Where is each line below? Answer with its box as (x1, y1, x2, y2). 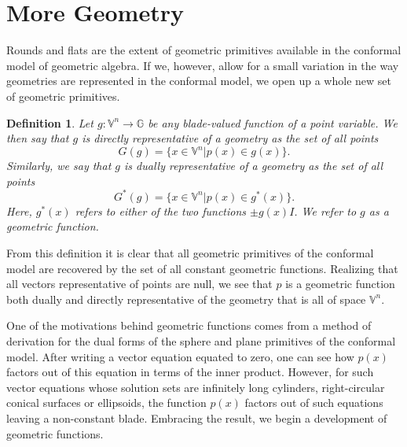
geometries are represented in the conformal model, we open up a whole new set (6, 72, 391, 89)
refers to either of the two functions (75, 202, 247, 219)
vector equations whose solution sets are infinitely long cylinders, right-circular (6, 379, 385, 395)
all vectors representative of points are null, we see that (6, 275, 273, 292)
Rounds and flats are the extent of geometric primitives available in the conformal (6, 42, 401, 58)
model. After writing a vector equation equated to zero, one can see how (6, 348, 354, 364)
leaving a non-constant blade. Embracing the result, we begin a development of (6, 410, 387, 426)
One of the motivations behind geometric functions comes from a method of (6, 317, 372, 334)
